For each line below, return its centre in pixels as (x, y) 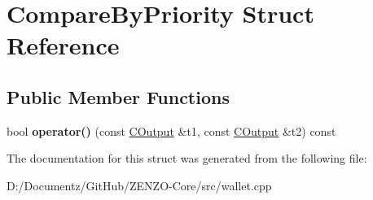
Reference (63, 45)
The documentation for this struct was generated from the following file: (187, 158)
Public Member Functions (118, 96)
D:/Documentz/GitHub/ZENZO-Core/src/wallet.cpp (139, 185)
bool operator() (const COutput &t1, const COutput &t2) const (171, 130)
